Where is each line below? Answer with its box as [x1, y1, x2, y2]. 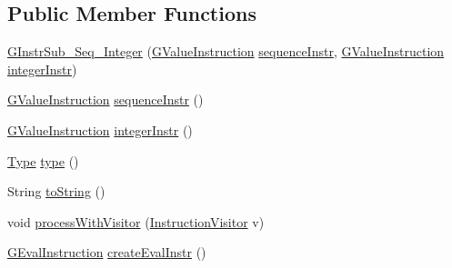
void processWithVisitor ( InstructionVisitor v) [7, 212, 265, 231]
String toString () [7, 182, 105, 201]
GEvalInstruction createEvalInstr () [7, 243, 206, 262]
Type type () [7, 151, 79, 170]
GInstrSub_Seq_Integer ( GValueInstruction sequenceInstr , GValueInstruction [7, 42, 445, 61]
